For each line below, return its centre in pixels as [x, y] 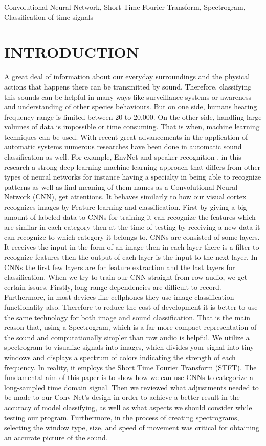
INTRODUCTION [72, 52]
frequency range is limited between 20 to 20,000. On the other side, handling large [133, 116]
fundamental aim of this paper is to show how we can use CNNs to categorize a [129, 377]
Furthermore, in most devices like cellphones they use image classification [119, 297]
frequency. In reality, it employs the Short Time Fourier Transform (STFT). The [130, 367]
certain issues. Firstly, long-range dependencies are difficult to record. [113, 287]
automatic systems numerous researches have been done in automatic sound [123, 147]
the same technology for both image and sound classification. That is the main [127, 317]
